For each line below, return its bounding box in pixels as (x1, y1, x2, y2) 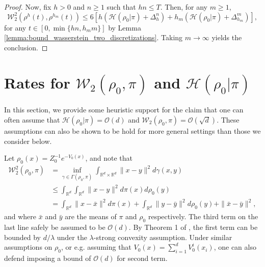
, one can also (214, 242, 256, 252)
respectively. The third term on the (148, 211, 258, 222)
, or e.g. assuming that (61, 242, 131, 252)
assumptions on (4, 242, 52, 252)
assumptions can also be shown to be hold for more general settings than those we (4, 125, 261, 136)
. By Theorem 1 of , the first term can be (128, 222, 258, 232)
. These (217, 114, 240, 125)
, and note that (85, 153, 133, 163)
